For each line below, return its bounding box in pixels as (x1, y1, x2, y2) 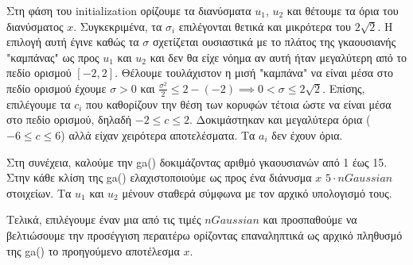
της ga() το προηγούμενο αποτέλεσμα (6, 242, 180, 259)
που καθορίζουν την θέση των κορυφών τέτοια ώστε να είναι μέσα (86, 95, 392, 112)
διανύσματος (6, 17, 64, 34)
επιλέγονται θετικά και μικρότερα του (178, 17, 352, 34)
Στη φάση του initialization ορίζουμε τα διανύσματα (6, 2, 251, 18)
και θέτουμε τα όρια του (286, 2, 399, 18)
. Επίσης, (322, 79, 365, 96)
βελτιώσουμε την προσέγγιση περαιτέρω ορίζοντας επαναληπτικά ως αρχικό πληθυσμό (6, 226, 403, 243)
